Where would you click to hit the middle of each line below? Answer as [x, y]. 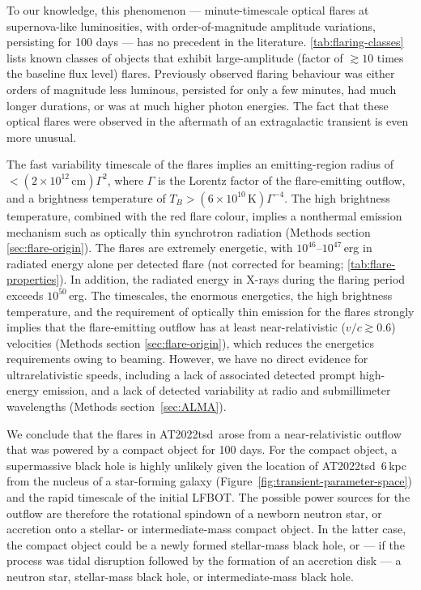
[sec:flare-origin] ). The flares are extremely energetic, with [150, 248]
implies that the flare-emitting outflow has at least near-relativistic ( [176, 327]
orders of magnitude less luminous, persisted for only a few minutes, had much [202, 89]
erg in [358, 248]
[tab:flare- [372, 263]
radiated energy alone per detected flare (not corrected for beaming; [175, 263]
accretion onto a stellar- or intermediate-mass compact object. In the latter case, [206, 529]
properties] [33, 279]
